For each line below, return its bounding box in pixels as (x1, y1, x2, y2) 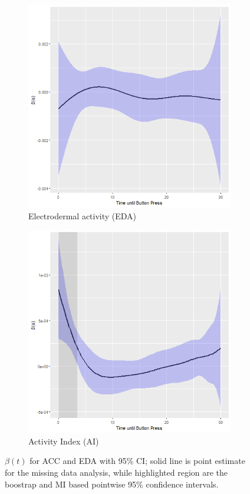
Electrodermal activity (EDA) (28, 209, 137, 222)
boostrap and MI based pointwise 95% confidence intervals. (5, 477, 219, 490)
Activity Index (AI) (28, 434, 99, 447)
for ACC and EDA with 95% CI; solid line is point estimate (29, 455, 245, 467)
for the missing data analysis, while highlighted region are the (5, 466, 228, 478)
